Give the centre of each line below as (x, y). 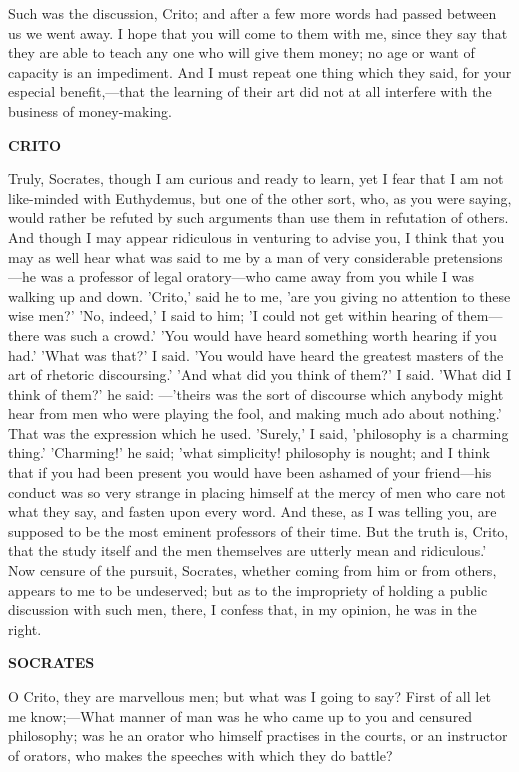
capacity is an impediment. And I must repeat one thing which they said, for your (260, 71)
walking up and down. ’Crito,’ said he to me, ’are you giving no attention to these (259, 295)
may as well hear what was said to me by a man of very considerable (219, 256)
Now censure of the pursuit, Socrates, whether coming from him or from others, (252, 570)
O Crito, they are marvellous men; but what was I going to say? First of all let (249, 696)
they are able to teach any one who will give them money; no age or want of (241, 52)
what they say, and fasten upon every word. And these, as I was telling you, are (252, 511)
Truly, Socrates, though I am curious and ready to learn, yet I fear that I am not (256, 178)
